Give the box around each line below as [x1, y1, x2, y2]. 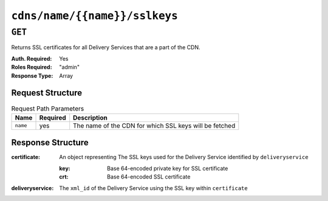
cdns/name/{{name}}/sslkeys [11, 9, 179, 22]
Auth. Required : [11, 55, 52, 62]
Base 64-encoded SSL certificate [107, 173, 191, 180]
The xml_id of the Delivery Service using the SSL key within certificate [59, 184, 248, 191]
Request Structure [11, 88, 83, 98]
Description [73, 113, 108, 121]
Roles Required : [11, 64, 52, 71]
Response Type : [11, 72, 53, 79]
